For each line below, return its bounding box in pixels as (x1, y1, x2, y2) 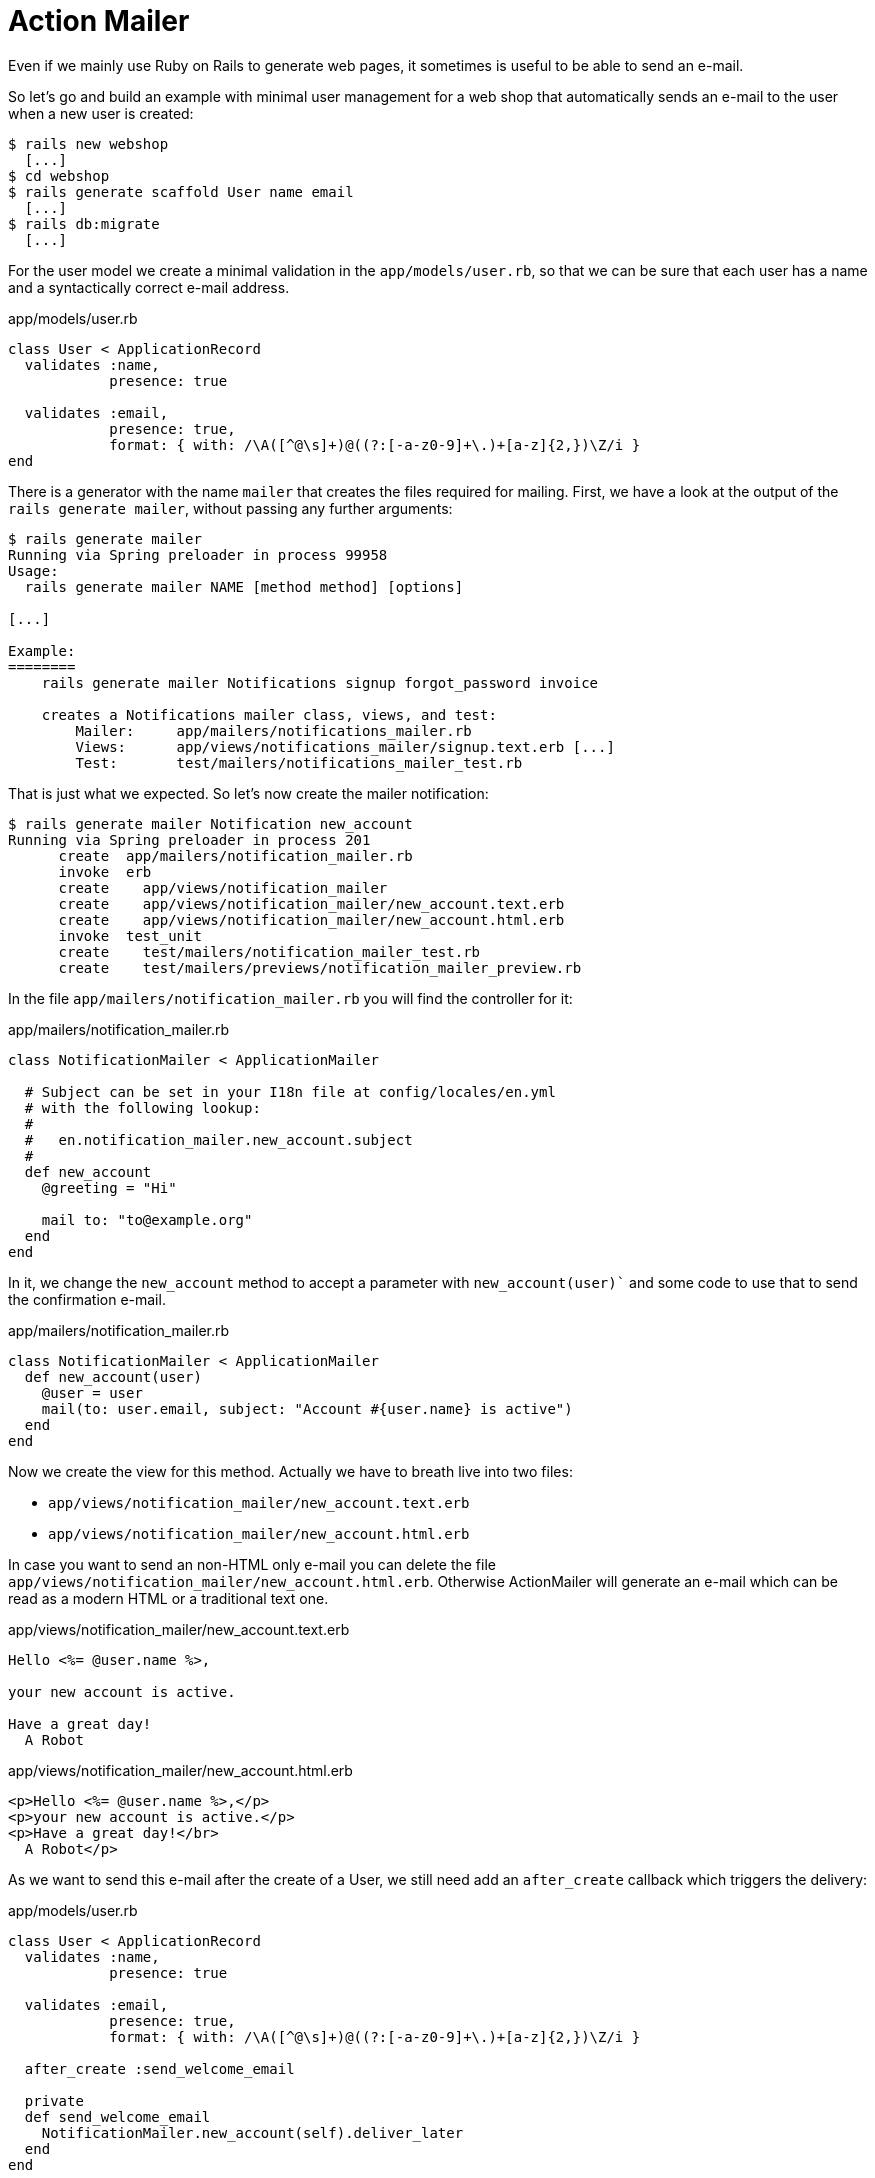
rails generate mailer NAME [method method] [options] (24, 578, 464, 595)
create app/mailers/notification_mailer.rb (58, 847, 413, 864)
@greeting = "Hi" (41, 1179, 177, 1196)
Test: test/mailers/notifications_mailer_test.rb (75, 754, 523, 771)
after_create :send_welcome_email (24, 2060, 295, 2077)
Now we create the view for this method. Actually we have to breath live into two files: (8, 1462, 573, 1480)
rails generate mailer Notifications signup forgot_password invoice (41, 674, 599, 691)
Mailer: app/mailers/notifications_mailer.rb (75, 722, 472, 739)
